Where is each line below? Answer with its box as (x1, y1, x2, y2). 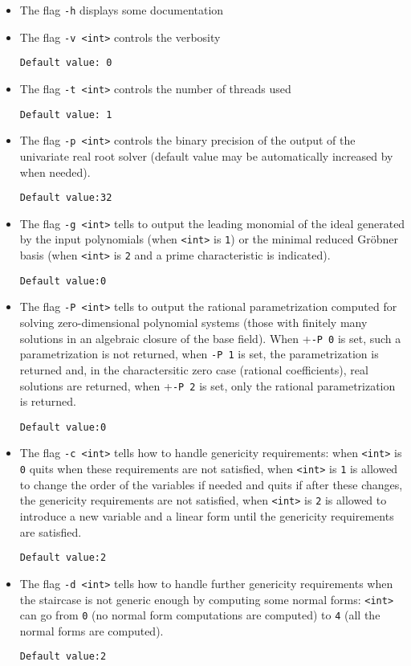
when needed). (19, 163, 91, 180)
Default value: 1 (19, 108, 112, 121)
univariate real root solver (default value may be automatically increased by (19, 147, 393, 164)
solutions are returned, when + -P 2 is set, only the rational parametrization (19, 377, 396, 394)
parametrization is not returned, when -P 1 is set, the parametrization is (19, 345, 379, 362)
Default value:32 (19, 192, 112, 204)
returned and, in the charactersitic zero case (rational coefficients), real (19, 361, 368, 378)
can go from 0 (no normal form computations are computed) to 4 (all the (19, 607, 380, 623)
